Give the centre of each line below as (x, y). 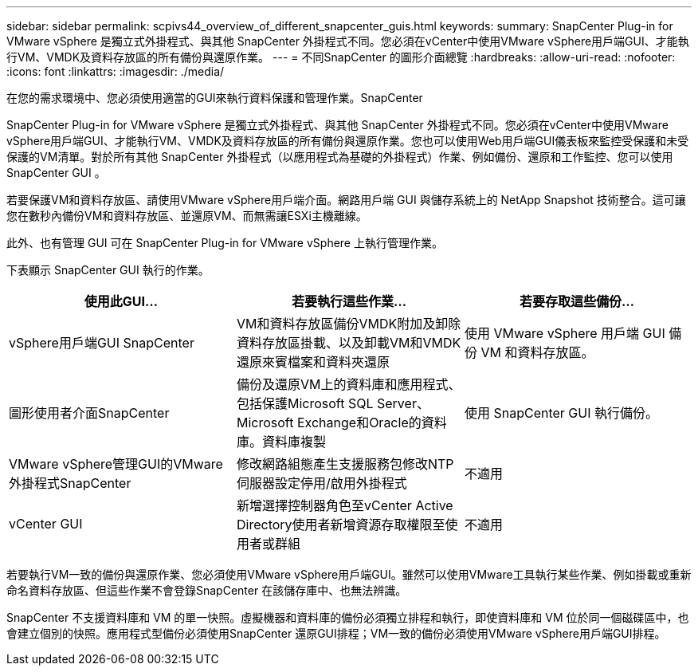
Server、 (403, 403)
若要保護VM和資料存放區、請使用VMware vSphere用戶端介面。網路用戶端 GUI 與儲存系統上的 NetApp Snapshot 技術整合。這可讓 (346, 200)
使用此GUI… (121, 301)
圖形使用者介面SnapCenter (89, 413)
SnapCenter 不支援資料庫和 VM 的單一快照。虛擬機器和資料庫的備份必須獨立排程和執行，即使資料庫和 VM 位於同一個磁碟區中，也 (348, 617)
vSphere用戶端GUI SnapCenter (102, 343)
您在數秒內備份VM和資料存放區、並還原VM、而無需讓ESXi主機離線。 (187, 216)
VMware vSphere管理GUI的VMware (116, 464)
